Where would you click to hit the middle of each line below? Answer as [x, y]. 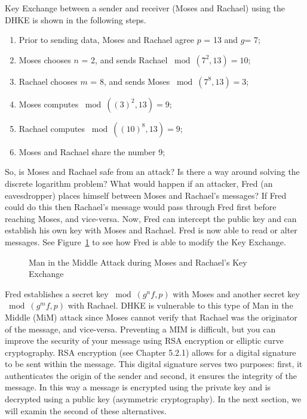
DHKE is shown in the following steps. [76, 19]
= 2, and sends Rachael [125, 59]
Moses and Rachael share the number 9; [92, 151]
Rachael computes [52, 128]
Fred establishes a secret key [57, 293]
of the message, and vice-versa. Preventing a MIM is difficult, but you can [140, 329]
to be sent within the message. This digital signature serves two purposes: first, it [154, 364]
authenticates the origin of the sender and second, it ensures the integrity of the [151, 375]
